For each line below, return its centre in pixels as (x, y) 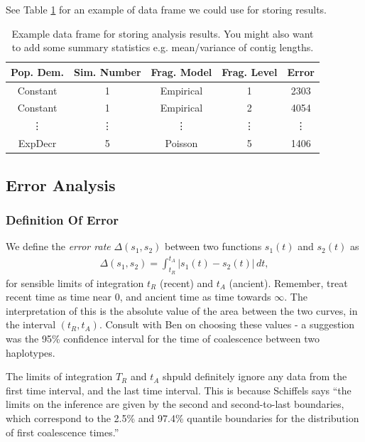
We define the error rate (58, 246)
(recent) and (186, 282)
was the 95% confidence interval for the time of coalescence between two (163, 338)
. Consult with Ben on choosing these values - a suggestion (227, 324)
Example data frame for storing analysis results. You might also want (163, 33)
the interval (31, 324)
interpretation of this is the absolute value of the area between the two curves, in (182, 310)
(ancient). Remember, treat (288, 282)
